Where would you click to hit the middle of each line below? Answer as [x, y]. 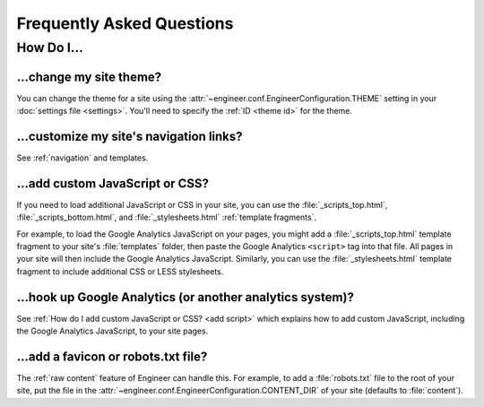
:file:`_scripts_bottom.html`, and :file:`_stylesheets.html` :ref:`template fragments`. [167, 217]
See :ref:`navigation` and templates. [82, 158]
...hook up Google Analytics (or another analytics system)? [185, 297]
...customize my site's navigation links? [130, 136]
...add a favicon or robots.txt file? [112, 356]
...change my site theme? [89, 77]
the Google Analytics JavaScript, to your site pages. [112, 331]
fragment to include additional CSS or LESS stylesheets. [120, 271]
